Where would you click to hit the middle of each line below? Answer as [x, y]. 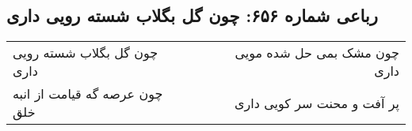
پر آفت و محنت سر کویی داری [317, 103]
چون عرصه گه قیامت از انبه [88, 94]
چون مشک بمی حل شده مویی [317, 53]
